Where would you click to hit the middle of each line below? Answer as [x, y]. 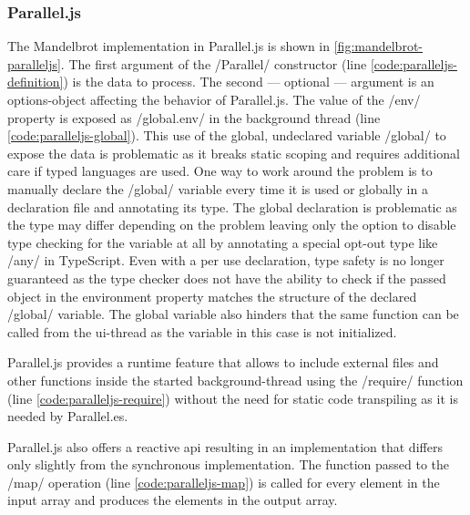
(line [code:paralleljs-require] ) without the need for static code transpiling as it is [233, 398]
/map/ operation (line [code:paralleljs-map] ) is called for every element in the [224, 482]
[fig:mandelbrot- [378, 46]
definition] [36, 82]
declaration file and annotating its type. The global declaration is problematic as [232, 206]
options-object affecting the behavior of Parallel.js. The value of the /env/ [214, 99]
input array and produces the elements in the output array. [173, 500]
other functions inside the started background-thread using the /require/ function [235, 380]
